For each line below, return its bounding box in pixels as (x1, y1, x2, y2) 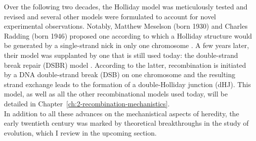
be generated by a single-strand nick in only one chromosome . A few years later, (4, 40, 249, 50)
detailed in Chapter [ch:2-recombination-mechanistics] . (4, 98, 170, 108)
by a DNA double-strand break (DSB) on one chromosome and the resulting (4, 69, 236, 80)
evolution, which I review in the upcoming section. (4, 127, 157, 138)
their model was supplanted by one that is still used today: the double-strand (4, 49, 238, 60)
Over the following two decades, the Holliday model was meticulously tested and (4, 1, 248, 11)
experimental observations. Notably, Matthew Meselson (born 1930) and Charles (4, 21, 248, 31)
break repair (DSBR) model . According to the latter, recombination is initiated (4, 59, 246, 70)
